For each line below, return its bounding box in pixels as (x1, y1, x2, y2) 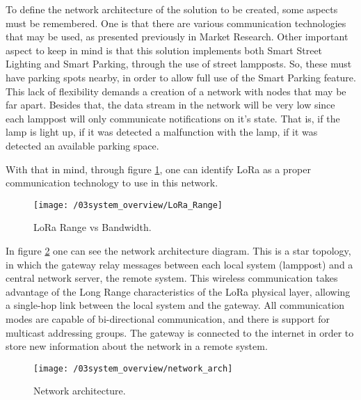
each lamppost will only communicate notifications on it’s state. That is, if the (6, 111, 340, 125)
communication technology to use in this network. (6, 175, 218, 190)
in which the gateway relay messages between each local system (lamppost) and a (6, 257, 353, 271)
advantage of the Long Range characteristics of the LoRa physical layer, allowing (6, 284, 351, 298)
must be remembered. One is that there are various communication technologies (6, 15, 346, 30)
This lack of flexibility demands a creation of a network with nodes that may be (6, 83, 346, 98)
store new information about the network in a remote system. (6, 339, 268, 353)
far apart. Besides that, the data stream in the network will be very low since (6, 97, 335, 112)
